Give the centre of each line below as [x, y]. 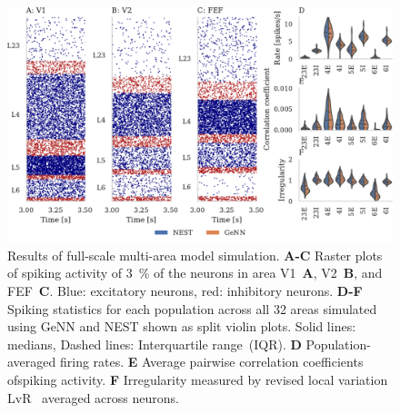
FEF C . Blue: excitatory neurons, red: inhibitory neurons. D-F [185, 290]
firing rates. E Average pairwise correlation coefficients [211, 362]
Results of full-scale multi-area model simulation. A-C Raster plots [195, 255]
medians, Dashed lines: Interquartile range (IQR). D [155, 344]
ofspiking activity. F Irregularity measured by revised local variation [198, 379]
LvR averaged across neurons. [93, 397]
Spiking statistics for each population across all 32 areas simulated [192, 308]
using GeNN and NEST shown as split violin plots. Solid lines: [182, 326]
